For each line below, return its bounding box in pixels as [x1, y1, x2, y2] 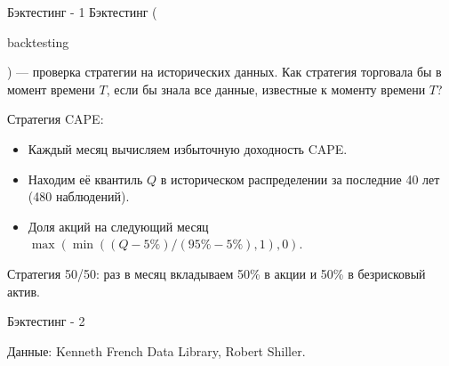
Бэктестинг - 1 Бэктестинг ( [7, 3, 157, 20]
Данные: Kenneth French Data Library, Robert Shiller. [7, 341, 306, 360]
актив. [7, 281, 40, 300]
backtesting [7, 32, 69, 51]
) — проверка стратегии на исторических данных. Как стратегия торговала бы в [7, 62, 442, 81]
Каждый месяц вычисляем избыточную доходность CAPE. [28, 139, 348, 158]
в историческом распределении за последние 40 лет [160, 169, 440, 188]
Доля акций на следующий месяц [28, 216, 209, 235]
